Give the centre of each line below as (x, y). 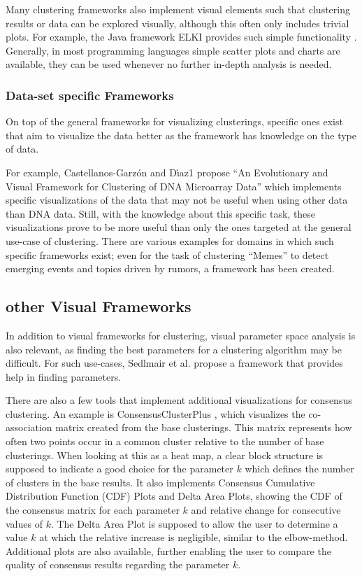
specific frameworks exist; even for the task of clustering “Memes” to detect (167, 254)
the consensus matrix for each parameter (93, 510)
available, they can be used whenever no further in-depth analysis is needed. (169, 64)
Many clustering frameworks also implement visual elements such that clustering (178, 9)
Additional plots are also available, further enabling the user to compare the (168, 550)
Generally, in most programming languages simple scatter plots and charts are (173, 50)
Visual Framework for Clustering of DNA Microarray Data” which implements (174, 186)
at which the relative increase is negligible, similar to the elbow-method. (194, 537)
